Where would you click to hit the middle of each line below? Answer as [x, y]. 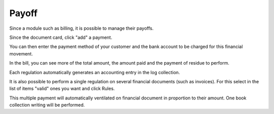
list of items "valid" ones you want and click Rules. [62, 89]
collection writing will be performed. [47, 105]
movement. [21, 53]
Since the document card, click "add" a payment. [61, 37]
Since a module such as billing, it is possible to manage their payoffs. [82, 28]
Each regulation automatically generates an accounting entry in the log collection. [95, 72]
